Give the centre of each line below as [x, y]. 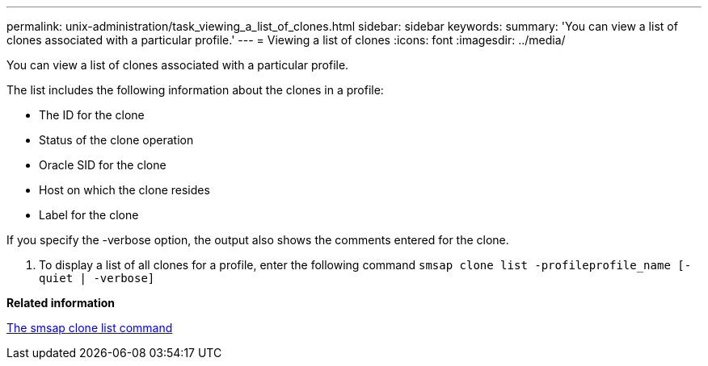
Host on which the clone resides [124, 190]
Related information [61, 303]
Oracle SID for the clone [103, 165]
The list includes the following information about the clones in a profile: [195, 90]
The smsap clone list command [90, 328]
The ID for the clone [92, 115]
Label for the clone [89, 215]
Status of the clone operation [116, 140]
